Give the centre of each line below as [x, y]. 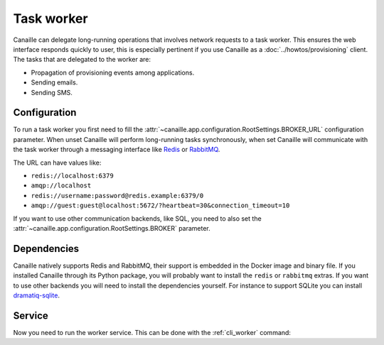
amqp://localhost [61, 186]
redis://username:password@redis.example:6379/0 [117, 196]
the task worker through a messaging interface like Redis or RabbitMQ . [117, 150]
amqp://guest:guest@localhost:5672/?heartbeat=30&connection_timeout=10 [160, 206]
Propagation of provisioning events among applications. [113, 72]
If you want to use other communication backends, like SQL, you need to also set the [138, 218]
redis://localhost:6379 [72, 175]
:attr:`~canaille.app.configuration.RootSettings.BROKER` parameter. [112, 228]
